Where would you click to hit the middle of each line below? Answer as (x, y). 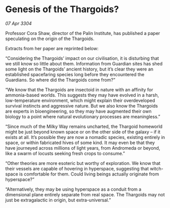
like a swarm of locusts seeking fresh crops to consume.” (65, 153)
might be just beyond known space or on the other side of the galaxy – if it (83, 132)
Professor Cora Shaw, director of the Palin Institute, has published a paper (83, 33)
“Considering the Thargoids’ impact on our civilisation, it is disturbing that (82, 58)
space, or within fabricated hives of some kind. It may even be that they (80, 143)
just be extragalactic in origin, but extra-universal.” (58, 200)
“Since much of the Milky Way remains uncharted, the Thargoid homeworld (84, 126)
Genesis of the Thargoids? (62, 9)
